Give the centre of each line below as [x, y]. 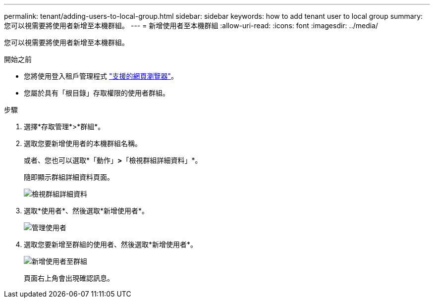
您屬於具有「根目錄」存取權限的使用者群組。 [97, 93]
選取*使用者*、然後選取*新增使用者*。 [86, 211]
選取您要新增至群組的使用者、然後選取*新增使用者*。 [111, 244]
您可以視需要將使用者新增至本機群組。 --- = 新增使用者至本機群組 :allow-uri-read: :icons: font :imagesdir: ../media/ [191, 25]
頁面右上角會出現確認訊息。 [69, 278]
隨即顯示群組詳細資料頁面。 [69, 177]
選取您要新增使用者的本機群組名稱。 [83, 143]
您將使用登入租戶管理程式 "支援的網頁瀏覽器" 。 [101, 76]
